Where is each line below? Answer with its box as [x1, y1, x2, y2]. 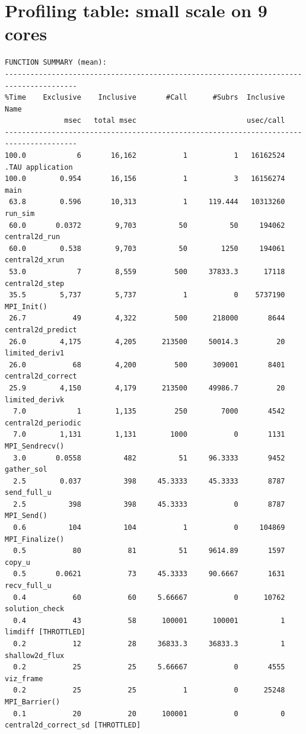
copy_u [5, 558, 30, 567]
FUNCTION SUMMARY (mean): [5, 58, 107, 67]
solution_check [5, 605, 65, 614]
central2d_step [5, 279, 65, 288]
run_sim [5, 209, 35, 218]
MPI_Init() [5, 302, 47, 311]
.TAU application [5, 163, 73, 171]
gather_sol [5, 465, 47, 474]
